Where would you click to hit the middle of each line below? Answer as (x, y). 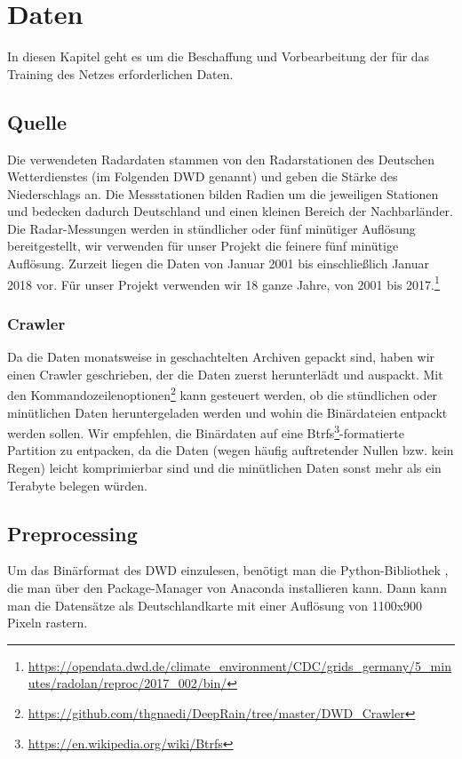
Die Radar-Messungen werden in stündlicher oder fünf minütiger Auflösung (211, 228)
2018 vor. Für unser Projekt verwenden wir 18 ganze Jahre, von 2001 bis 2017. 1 (223, 283)
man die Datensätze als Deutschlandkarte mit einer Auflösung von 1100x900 (215, 605)
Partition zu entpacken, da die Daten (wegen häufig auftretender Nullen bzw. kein (231, 450)
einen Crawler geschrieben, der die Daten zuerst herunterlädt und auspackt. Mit (225, 374)
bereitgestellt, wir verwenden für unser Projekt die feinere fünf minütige (203, 246)
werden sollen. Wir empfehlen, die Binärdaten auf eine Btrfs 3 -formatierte (206, 431)
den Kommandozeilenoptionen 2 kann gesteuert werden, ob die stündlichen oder (223, 393)
